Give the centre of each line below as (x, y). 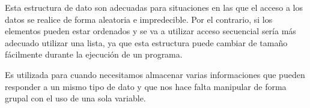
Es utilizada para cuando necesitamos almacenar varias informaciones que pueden (155, 74)
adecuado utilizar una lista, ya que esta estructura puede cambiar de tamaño (146, 42)
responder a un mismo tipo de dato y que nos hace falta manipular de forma (146, 86)
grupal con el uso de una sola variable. (75, 98)
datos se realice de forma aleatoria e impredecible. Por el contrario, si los (139, 19)
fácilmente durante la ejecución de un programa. (94, 54)
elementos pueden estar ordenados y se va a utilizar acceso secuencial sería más (150, 31)
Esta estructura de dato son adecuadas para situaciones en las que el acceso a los (154, 7)
